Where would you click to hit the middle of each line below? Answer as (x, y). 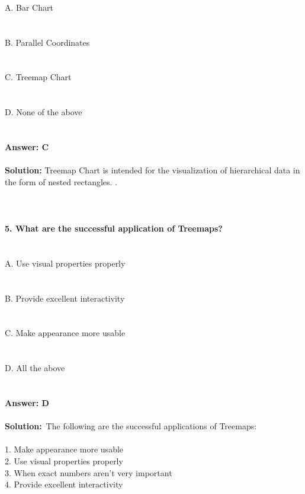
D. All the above (35, 368)
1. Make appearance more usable (64, 449)
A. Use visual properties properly (65, 263)
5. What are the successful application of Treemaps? (114, 228)
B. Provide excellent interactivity (65, 298)
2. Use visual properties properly (64, 460)
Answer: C (27, 146)
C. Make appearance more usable (65, 333)
